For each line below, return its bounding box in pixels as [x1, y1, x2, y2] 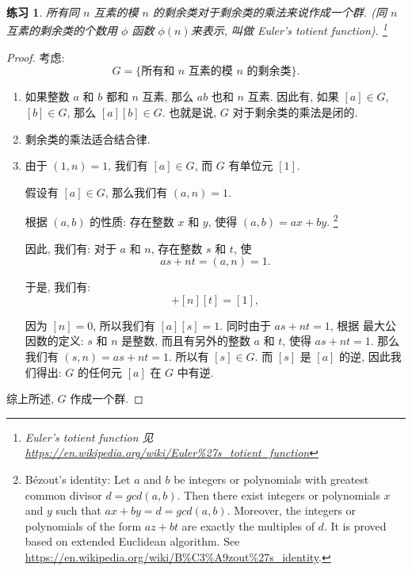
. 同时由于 [219, 316, 271, 333]
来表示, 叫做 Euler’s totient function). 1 [190, 20, 387, 39]
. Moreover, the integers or [227, 502, 357, 519]
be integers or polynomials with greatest [174, 471, 369, 487]
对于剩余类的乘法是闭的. [232, 104, 358, 121]
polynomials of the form [25, 517, 142, 534]
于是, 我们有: [25, 278, 91, 295]
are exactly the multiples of [181, 517, 315, 534]
